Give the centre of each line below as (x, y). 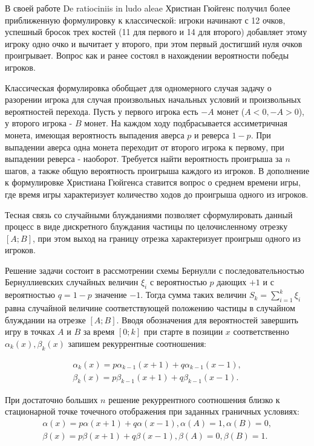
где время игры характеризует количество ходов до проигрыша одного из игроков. (157, 194)
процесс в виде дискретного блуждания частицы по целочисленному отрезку (146, 226)
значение (111, 295)
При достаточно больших (51, 399)
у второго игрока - (39, 123)
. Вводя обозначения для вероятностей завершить (207, 319)
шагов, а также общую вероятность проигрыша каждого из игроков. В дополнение (157, 170)
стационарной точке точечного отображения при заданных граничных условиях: (152, 411)
